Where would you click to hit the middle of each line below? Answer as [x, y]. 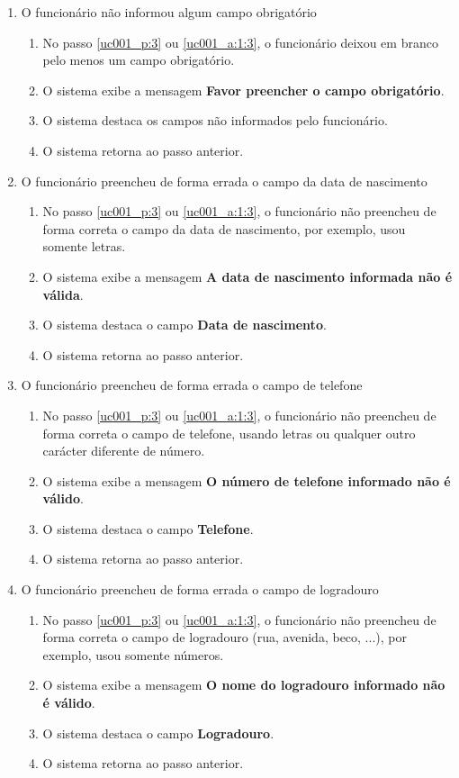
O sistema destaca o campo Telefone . [148, 528]
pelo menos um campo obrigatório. [139, 60]
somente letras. [84, 246]
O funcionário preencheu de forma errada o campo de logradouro [200, 589]
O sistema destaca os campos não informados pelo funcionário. [215, 120]
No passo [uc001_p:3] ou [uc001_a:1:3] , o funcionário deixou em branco [240, 42]
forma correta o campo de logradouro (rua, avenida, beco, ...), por [225, 637]
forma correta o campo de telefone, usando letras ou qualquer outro [229, 433]
